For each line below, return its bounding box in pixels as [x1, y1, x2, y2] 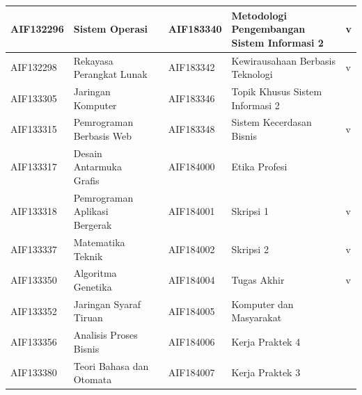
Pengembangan [231, 22, 306, 36]
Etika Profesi [231, 159, 288, 174]
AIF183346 [168, 90, 215, 105]
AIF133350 [10, 273, 57, 287]
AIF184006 [168, 334, 215, 349]
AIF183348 [168, 122, 215, 136]
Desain [73, 145, 102, 160]
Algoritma [73, 266, 117, 280]
